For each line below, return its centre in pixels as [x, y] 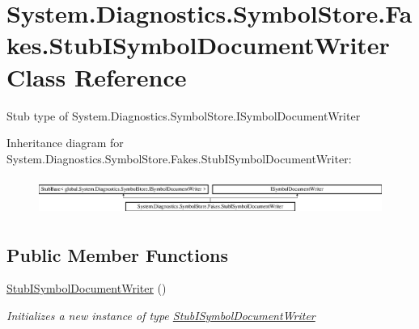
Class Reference [97, 76]
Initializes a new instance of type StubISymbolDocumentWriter [161, 315]
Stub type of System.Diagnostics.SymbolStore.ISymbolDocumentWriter [184, 115]
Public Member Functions [117, 254]
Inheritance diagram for [65, 143]
